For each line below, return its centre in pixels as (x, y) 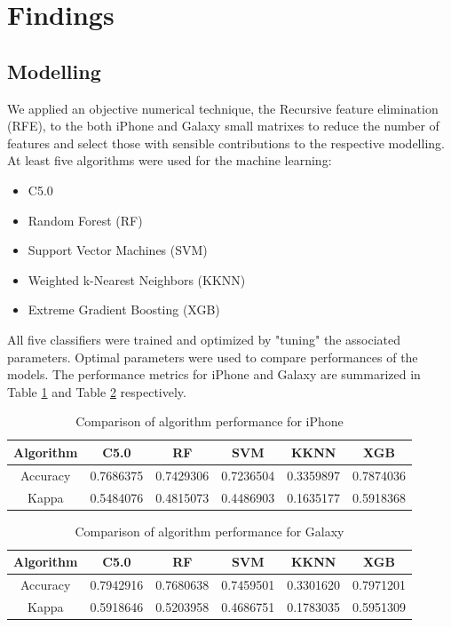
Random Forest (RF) (85, 220)
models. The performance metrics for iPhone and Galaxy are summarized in (214, 374)
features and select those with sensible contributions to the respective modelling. (226, 143)
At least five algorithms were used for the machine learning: (170, 160)
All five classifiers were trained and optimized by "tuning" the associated (204, 339)
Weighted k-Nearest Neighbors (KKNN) (137, 279)
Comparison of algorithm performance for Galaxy (210, 531)
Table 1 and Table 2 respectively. (97, 391)
